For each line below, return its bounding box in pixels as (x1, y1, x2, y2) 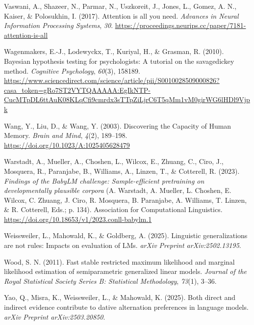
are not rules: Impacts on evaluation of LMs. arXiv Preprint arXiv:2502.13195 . (4, 240, 241, 250)
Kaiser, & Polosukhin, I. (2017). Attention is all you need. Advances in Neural (4, 10, 239, 21)
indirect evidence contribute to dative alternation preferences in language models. (4, 302, 249, 312)
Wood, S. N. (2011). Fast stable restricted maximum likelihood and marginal (4, 256, 235, 267)
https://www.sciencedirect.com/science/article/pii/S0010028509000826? (4, 75, 220, 85)
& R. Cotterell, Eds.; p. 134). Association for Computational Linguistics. (4, 204, 223, 215)
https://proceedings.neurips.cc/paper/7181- (115, 20, 246, 30)
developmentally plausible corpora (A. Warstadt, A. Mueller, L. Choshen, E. (4, 185, 231, 195)
